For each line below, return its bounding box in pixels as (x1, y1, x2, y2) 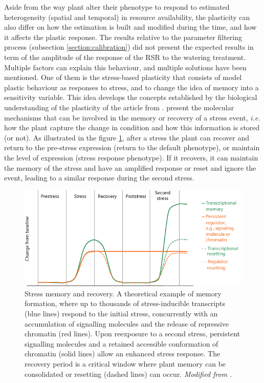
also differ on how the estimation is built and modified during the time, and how (4, 22, 257, 32)
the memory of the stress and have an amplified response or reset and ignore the (4, 162, 256, 173)
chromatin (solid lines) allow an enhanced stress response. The (25, 348, 221, 359)
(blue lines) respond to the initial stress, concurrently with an (25, 308, 218, 318)
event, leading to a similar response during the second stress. (4, 172, 194, 183)
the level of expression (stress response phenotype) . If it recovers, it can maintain (4, 152, 258, 163)
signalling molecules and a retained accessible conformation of (25, 338, 218, 349)
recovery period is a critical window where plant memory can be (25, 358, 226, 369)
